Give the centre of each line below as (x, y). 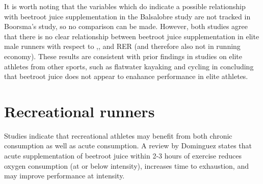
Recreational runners (80, 111)
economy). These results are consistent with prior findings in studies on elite (123, 56)
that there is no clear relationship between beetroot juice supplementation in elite (132, 36)
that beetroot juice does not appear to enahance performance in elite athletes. (126, 76)
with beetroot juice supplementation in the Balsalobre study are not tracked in (127, 16)
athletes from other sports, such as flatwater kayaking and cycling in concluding (129, 66)
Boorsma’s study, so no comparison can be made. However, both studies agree (126, 26)
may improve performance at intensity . (64, 176)
